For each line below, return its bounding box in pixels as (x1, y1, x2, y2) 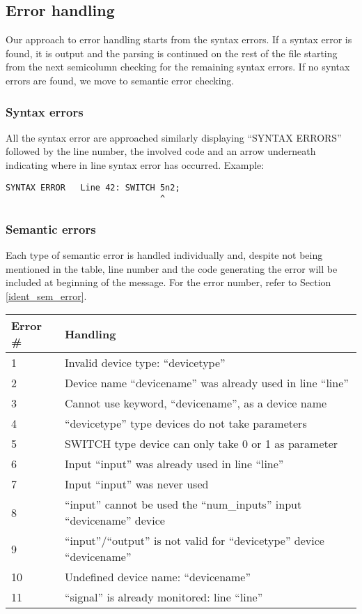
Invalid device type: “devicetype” (64, 354, 226, 371)
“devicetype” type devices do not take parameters (64, 415, 307, 432)
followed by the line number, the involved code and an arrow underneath (6, 144, 316, 158)
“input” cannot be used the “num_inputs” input (64, 496, 302, 513)
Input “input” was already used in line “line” (64, 456, 284, 472)
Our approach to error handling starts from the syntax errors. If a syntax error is (6, 32, 352, 47)
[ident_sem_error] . (6, 288, 87, 303)
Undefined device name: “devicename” (64, 569, 251, 585)
